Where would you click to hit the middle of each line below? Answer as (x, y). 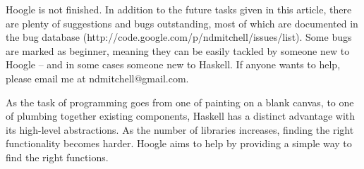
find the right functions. (57, 157)
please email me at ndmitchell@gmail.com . (97, 78)
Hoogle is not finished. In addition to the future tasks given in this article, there (179, 9)
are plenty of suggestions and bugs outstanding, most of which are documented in (182, 23)
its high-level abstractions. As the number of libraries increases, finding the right (180, 129)
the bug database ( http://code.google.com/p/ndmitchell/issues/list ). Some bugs (179, 37)
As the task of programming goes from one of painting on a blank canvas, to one (180, 102)
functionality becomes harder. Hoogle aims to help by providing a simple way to (179, 143)
